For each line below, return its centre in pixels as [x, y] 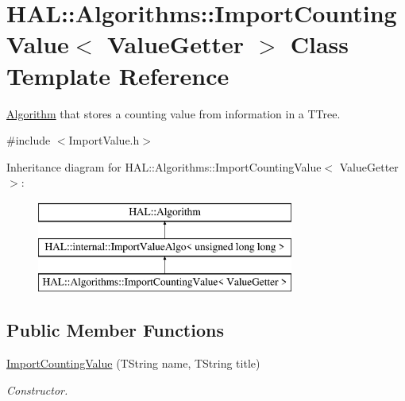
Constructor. [37, 389]
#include [29, 140]
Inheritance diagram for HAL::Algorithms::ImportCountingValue [164, 166]
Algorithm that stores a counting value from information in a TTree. [174, 113]
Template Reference [118, 75]
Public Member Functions [115, 330]
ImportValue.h [104, 140]
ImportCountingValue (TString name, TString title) [133, 363]
